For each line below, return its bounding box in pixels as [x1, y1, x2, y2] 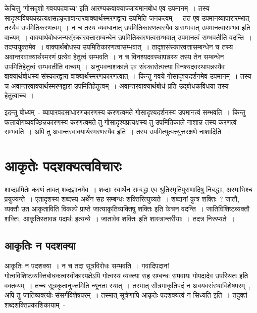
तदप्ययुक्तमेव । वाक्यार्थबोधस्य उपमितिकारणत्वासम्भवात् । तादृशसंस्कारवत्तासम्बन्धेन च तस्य [4, 42, 233, 52]
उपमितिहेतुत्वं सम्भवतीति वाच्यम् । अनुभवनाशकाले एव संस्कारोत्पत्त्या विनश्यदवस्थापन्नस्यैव [4, 61, 225, 71]
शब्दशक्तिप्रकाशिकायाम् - [4, 299, 65, 310]
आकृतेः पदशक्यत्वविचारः [4, 155, 122, 175]
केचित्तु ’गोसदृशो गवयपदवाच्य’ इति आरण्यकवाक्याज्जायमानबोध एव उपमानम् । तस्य [4, 3, 209, 13]
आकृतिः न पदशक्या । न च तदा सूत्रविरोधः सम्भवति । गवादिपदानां [4, 261, 169, 271]
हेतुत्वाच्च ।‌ [4, 90, 34, 101]
